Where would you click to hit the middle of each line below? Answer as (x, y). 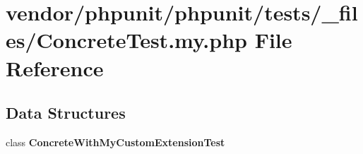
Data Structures (66, 113)
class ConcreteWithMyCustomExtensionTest (115, 142)
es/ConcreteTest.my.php (126, 40)
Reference (55, 67)
